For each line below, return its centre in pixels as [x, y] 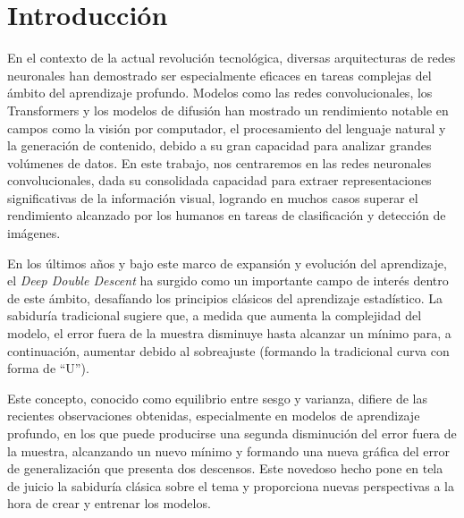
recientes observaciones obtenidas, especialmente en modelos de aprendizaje [214, 416]
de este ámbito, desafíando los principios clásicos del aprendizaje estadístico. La [225, 297]
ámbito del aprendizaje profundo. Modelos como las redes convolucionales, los [220, 93]
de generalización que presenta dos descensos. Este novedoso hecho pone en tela [225, 468]
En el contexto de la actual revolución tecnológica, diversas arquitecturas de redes [232, 58]
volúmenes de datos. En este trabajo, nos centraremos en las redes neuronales [219, 162]
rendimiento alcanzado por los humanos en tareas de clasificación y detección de [227, 215]
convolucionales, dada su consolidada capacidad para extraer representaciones [219, 180]
